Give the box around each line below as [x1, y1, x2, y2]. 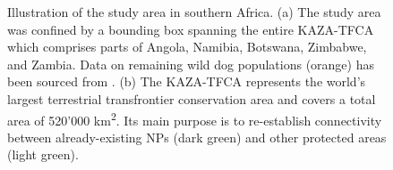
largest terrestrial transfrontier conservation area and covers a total [7, 89, 376, 108]
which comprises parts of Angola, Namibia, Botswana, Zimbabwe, [7, 37, 367, 56]
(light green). [7, 145, 79, 164]
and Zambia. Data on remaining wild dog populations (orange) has [7, 54, 374, 73]
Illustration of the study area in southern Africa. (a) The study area [7, 3, 381, 20]
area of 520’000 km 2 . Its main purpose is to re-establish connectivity [7, 108, 382, 129]
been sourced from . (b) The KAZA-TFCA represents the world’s [7, 72, 366, 91]
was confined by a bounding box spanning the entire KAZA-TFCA [7, 20, 374, 38]
